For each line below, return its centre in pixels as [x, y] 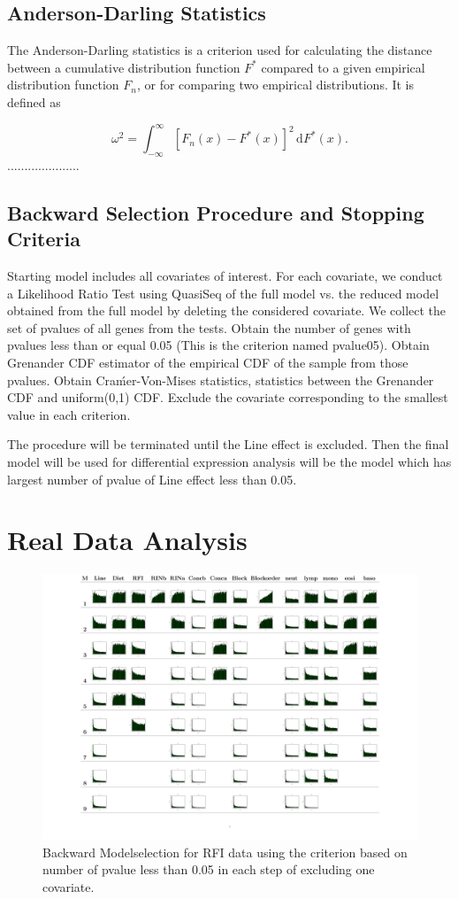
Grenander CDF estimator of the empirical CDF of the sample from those [208, 363]
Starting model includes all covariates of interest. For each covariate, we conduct [225, 276]
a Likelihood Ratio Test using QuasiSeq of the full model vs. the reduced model [223, 293]
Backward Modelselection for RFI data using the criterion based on [225, 852]
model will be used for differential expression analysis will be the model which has [229, 461]
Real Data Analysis [127, 540]
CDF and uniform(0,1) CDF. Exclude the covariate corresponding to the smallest [228, 397]
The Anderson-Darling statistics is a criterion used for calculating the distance [220, 50]
